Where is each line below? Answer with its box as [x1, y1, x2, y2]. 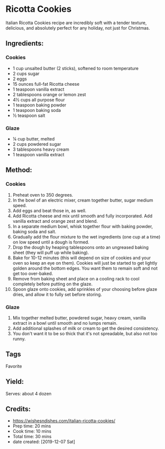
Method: [5, 166, 32, 174]
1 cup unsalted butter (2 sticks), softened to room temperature [12, 65, 139, 71]
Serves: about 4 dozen [5, 390, 52, 396]
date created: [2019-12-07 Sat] [12, 439, 76, 445]
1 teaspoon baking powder [12, 102, 67, 108]
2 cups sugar [12, 70, 40, 76]
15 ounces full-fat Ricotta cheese [12, 81, 80, 87]
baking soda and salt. [12, 228, 56, 235]
